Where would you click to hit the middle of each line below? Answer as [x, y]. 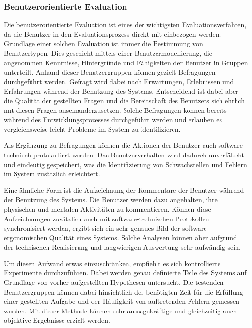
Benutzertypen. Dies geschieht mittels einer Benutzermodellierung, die [108, 53]
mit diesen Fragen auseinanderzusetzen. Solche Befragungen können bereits [115, 110]
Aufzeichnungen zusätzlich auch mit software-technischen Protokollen [107, 218]
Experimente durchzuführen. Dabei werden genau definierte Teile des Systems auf [125, 273]
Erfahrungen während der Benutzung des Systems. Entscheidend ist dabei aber [121, 91]
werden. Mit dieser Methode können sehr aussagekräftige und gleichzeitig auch [120, 310]
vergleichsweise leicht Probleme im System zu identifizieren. [92, 129]
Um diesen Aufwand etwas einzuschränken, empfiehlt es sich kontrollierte [112, 263]
